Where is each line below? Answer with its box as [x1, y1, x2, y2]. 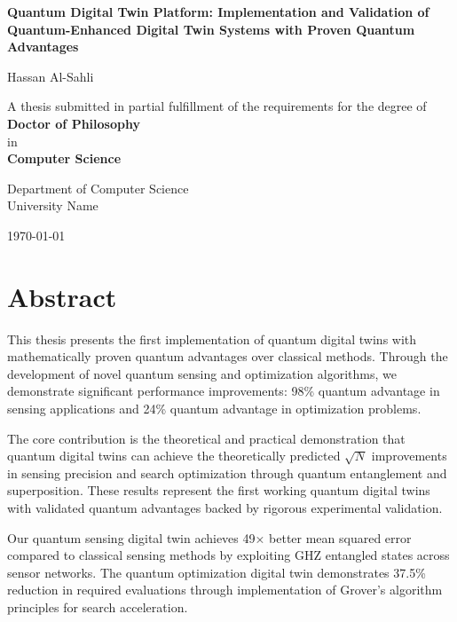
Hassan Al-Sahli [7, 67, 94, 85]
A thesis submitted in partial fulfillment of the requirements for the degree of [7, 97, 427, 115]
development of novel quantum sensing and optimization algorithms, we [7, 364, 397, 382]
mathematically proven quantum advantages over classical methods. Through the [7, 347, 448, 366]
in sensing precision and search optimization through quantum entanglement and [7, 463, 447, 482]
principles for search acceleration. [7, 597, 188, 616]
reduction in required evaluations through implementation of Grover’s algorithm [7, 580, 443, 599]
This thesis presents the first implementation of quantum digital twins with [7, 329, 417, 348]
